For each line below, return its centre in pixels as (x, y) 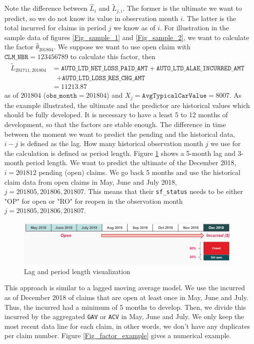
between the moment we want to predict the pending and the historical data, (120, 134)
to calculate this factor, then (113, 56)
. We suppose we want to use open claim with (122, 47)
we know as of (135, 28)
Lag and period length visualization (77, 271)
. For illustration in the (194, 28)
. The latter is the (210, 18)
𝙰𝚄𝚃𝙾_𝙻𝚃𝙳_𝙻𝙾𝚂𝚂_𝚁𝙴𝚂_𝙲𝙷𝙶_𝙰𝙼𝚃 (103, 78)
